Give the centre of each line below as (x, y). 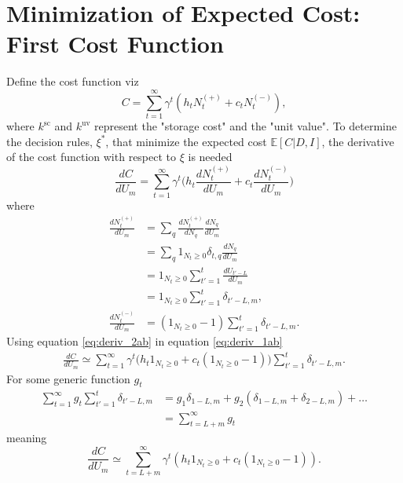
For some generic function (68, 378)
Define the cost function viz (73, 81)
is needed (210, 157)
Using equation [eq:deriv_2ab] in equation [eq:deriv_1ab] (145, 341)
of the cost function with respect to (92, 157)
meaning (27, 438)
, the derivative (358, 141)
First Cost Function (115, 44)
